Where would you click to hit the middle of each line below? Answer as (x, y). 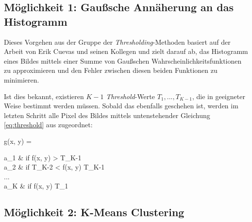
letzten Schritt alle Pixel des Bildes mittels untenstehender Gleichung (107, 115)
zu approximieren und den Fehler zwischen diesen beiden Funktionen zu (111, 70)
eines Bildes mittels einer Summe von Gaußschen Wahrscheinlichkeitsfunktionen (123, 60)
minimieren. (22, 79)
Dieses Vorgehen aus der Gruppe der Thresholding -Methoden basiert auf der (117, 42)
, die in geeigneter (218, 96)
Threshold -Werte (130, 96)
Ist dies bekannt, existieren (44, 96)
